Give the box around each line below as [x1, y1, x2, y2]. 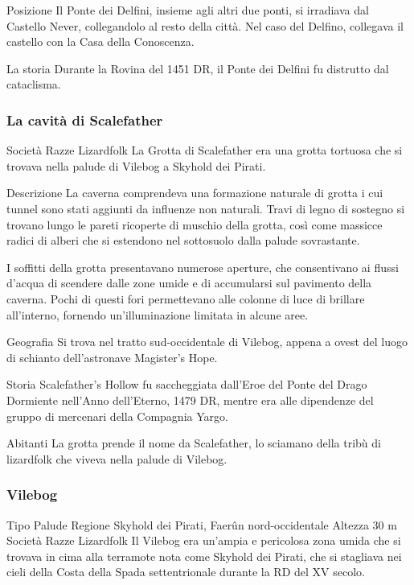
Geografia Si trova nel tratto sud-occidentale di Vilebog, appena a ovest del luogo [6, 333, 408, 350]
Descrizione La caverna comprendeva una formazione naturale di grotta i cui [6, 184, 383, 201]
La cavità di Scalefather [6, 109, 163, 130]
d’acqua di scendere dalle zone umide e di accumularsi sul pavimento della [6, 274, 372, 291]
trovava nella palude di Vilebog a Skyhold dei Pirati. [6, 157, 266, 174]
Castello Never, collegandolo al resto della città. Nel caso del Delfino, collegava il [6, 17, 404, 34]
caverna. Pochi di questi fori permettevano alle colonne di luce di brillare [6, 290, 365, 307]
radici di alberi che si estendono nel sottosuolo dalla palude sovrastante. [6, 232, 360, 249]
